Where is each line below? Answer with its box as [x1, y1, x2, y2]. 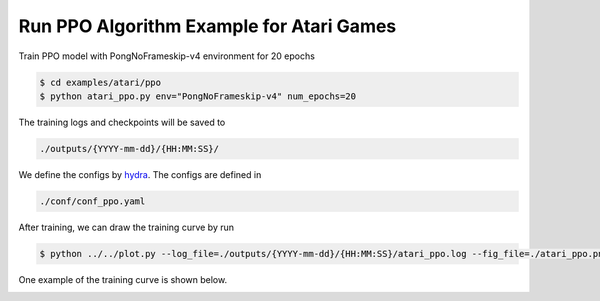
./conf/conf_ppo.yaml [39, 195, 146, 207]
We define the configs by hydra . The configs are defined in [18, 168, 262, 180]
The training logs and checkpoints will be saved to [18, 116, 226, 128]
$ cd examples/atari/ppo [39, 76, 162, 88]
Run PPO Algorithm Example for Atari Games [18, 15, 397, 37]
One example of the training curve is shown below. [18, 273, 228, 285]
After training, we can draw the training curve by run [18, 221, 235, 233]
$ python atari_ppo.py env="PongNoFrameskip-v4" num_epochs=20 [39, 90, 357, 102]
